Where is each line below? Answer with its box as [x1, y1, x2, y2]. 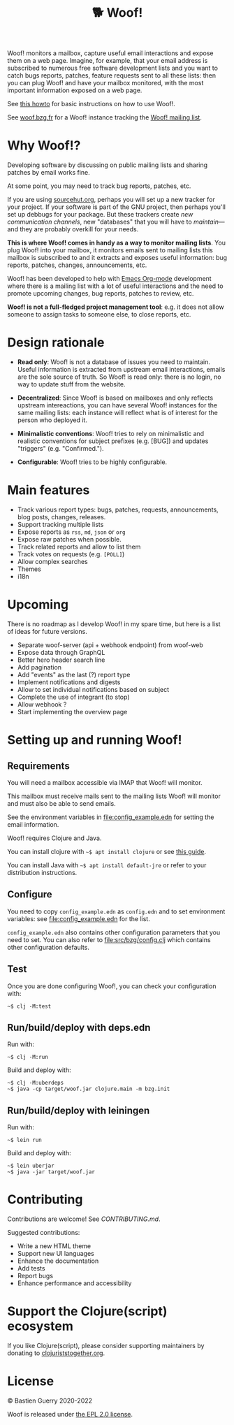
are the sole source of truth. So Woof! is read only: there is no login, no [17, 372, 221, 381]
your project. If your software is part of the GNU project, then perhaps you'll [7, 203, 226, 211]
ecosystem [7, 1318, 73, 1334]
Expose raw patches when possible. [17, 535, 122, 543]
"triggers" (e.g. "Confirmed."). [17, 444, 104, 453]
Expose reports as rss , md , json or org [17, 528, 126, 536]
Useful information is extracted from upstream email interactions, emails [17, 366, 226, 374]
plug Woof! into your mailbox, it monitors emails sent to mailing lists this [7, 246, 213, 254]
